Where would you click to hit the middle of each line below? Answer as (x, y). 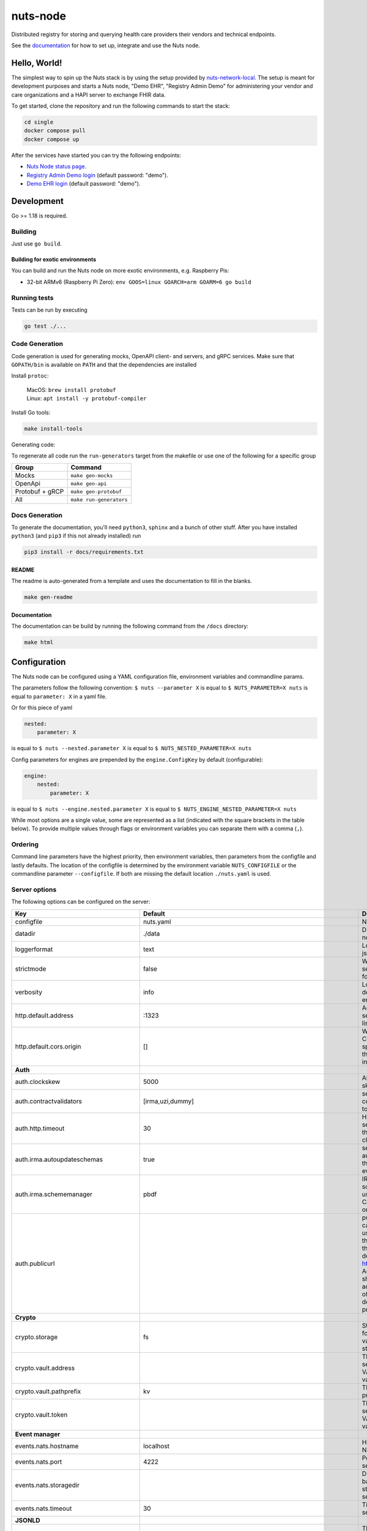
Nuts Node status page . (57, 167)
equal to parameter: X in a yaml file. (59, 696)
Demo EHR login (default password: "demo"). (83, 183)
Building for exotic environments (54, 259)
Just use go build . (37, 243)
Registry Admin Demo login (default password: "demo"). (97, 175)
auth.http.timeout (40, 1128)
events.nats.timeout (43, 1508)
